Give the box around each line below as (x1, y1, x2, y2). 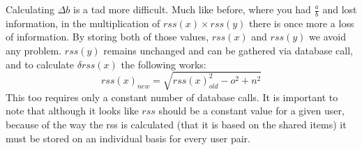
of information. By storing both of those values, (6, 29, 209, 44)
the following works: (121, 57, 206, 71)
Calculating (6, 2, 55, 16)
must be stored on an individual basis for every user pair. (6, 130, 250, 145)
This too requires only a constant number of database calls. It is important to (6, 89, 338, 104)
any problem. (6, 43, 62, 58)
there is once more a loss (249, 15, 354, 30)
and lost (322, 2, 357, 16)
